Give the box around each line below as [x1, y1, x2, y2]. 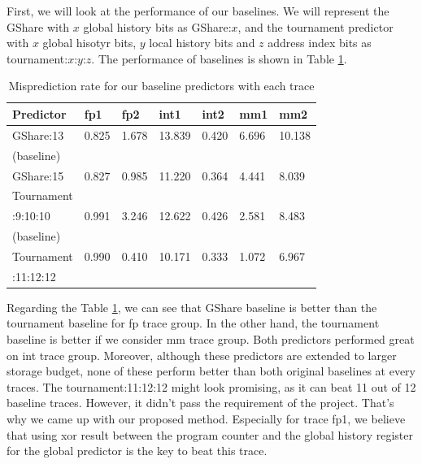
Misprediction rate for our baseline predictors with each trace [8, 77, 315, 94]
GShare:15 [12, 167, 64, 184]
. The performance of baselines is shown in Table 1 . [91, 50, 347, 67]
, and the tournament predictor [237, 18, 394, 35]
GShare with [7, 18, 70, 35]
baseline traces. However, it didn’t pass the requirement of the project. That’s [7, 394, 394, 411]
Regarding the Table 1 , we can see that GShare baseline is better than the [7, 298, 377, 315]
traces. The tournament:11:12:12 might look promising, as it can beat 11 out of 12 [7, 378, 416, 395]
